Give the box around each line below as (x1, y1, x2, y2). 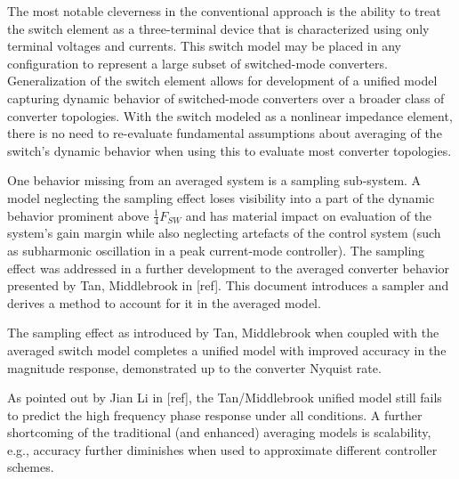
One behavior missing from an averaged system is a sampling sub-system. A (7, 171, 422, 190)
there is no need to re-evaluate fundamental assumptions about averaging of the (7, 124, 442, 142)
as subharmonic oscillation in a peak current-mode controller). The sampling (7, 240, 425, 259)
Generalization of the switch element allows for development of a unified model (7, 71, 438, 90)
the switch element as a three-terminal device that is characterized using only (7, 19, 430, 37)
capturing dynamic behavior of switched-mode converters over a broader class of (7, 88, 445, 107)
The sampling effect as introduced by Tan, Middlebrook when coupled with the (7, 323, 439, 342)
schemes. (7, 458, 54, 476)
